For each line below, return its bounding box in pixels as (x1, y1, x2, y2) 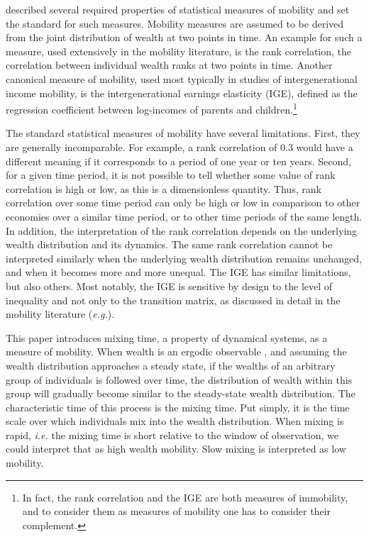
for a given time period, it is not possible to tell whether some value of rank (6, 167, 336, 182)
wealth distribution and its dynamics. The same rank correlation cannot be (6, 237, 333, 252)
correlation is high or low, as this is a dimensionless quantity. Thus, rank (6, 181, 321, 196)
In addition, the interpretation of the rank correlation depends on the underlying (6, 223, 358, 238)
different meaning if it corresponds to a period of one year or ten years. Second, (6, 153, 352, 168)
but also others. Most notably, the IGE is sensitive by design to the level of (6, 278, 333, 293)
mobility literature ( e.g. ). (6, 306, 115, 321)
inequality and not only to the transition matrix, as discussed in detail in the (6, 292, 341, 307)
